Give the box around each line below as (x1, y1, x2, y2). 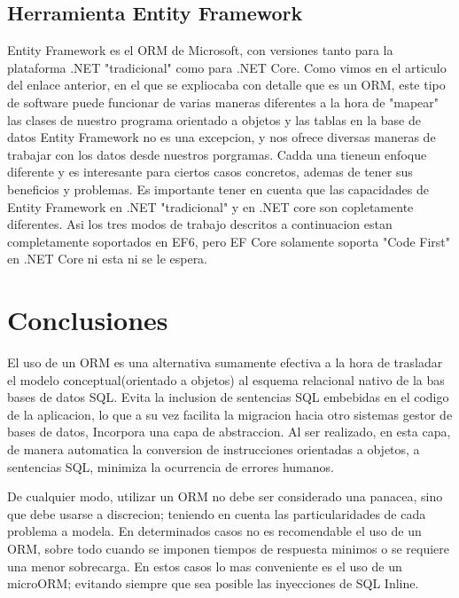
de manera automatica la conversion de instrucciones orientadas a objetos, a (7, 440, 420, 459)
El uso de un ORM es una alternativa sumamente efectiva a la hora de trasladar (7, 353, 443, 372)
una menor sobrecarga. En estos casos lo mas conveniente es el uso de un (7, 556, 402, 575)
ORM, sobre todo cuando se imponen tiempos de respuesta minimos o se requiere (7, 539, 450, 557)
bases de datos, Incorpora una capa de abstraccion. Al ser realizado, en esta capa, (7, 422, 451, 441)
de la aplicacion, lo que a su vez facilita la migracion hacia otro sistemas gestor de (7, 405, 453, 423)
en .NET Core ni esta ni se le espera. (7, 249, 208, 268)
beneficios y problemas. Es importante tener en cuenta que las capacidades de (7, 179, 429, 198)
